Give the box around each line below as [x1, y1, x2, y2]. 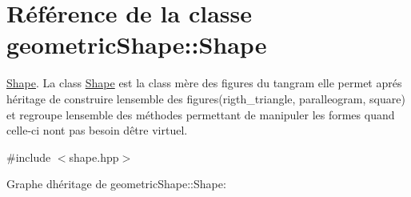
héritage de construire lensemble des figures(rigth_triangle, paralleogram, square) [6, 90, 405, 107]
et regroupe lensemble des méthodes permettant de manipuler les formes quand [6, 106, 395, 123]
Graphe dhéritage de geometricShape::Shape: [6, 175, 226, 192]
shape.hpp [69, 148, 119, 165]
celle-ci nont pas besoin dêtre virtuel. [6, 122, 188, 139]
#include [6, 148, 51, 165]
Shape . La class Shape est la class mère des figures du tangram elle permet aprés [6, 74, 402, 91]
